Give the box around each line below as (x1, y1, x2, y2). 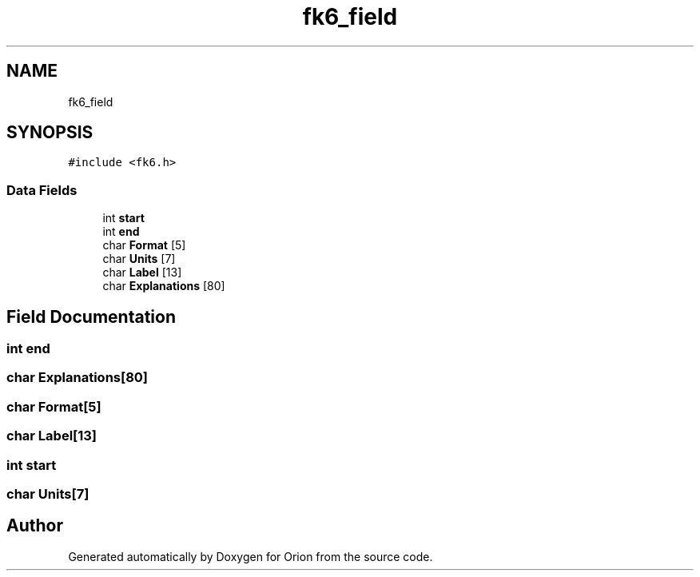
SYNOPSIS (6, 122, 93, 143)
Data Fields (6, 181, 78, 198)
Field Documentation (6, 306, 176, 327)
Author (6, 515, 63, 536)
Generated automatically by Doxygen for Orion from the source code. (68, 549, 433, 563)
